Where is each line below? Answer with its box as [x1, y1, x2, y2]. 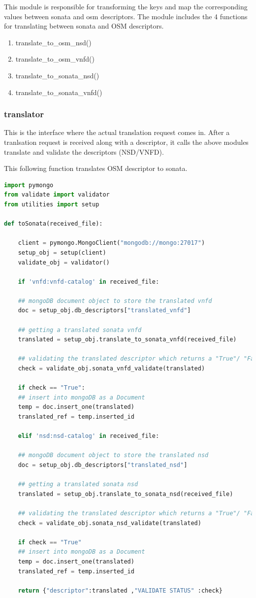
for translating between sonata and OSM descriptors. [4, 21, 164, 31]
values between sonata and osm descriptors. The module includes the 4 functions [4, 11, 248, 21]
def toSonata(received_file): [4, 220, 103, 228]
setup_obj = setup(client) [18, 249, 106, 256]
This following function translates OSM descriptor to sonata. [4, 163, 188, 173]
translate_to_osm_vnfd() [15, 54, 95, 64]
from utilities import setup [4, 200, 99, 208]
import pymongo [4, 181, 54, 189]
